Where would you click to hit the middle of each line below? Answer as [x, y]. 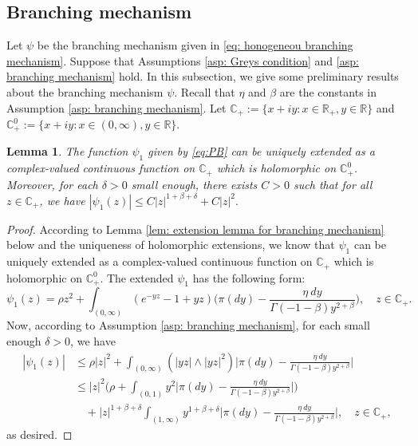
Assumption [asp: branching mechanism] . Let [116, 107]
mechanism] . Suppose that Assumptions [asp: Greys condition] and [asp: [183, 60]
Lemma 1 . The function [67, 151]
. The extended [137, 277]
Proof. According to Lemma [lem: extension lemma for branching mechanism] [195, 229]
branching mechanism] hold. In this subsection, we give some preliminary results [203, 76]
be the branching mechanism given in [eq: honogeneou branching [195, 45]
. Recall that [205, 91]
